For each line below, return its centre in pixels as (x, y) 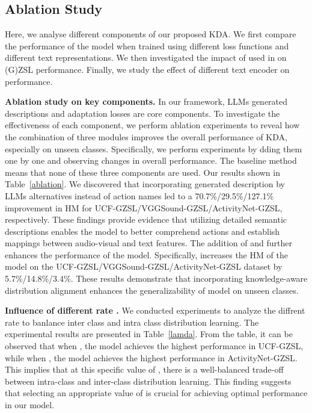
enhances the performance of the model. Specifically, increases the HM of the (146, 254)
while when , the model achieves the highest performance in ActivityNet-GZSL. (151, 357)
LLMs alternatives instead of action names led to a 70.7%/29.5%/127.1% (139, 195)
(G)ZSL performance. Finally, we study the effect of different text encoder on (147, 69)
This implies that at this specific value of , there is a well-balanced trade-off (144, 369)
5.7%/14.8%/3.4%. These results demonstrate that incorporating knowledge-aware (156, 278)
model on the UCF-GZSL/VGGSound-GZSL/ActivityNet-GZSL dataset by (144, 266)
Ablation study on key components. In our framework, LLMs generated (146, 101)
